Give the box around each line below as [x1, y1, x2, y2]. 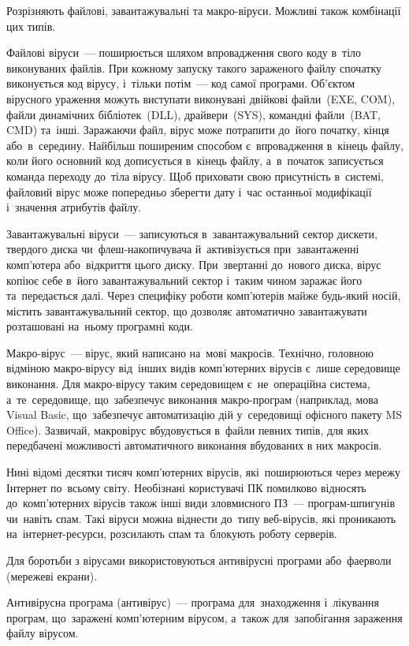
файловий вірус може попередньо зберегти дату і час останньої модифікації [6, 183, 372, 200]
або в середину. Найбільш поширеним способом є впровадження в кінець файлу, [6, 136, 403, 153]
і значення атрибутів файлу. [6, 199, 142, 215]
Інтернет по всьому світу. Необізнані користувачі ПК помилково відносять [6, 479, 366, 495]
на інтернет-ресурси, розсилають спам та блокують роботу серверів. [6, 525, 337, 542]
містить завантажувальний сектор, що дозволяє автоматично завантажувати [6, 302, 367, 319]
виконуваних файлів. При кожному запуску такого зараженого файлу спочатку [6, 59, 381, 76]
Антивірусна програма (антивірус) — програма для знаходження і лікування [6, 594, 379, 611]
